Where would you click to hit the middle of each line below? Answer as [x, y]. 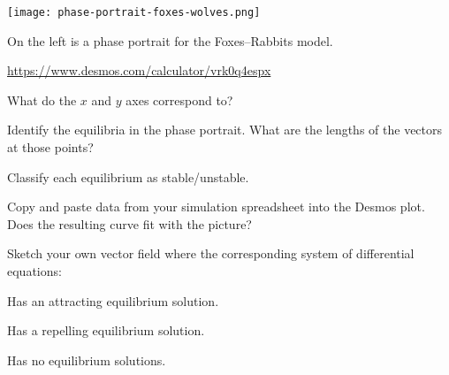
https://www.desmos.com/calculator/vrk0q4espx [139, 70]
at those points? [50, 147]
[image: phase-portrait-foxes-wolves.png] [134, 12]
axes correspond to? [179, 99]
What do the [42, 99]
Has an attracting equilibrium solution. [113, 300]
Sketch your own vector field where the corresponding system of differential [211, 253]
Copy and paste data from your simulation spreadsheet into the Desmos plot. [216, 207]
